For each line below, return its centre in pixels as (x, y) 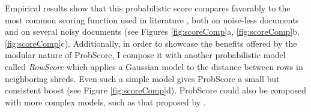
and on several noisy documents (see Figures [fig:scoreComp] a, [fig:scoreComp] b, (152, 31)
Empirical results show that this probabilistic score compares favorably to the (148, 8)
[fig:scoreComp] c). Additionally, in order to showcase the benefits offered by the (151, 43)
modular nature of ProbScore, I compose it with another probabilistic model (145, 55)
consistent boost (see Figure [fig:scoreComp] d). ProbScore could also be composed (155, 90)
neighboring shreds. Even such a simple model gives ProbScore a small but (142, 78)
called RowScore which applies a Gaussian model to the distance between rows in (154, 66)
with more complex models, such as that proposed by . (105, 102)
